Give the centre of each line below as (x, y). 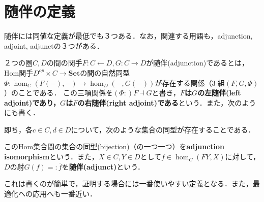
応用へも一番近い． (64, 193)
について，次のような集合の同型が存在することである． (163, 129)
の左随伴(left (219, 93)
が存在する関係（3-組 (190, 82)
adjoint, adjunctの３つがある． (54, 45)
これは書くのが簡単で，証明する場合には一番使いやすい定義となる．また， (128, 183)
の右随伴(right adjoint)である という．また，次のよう (167, 102)
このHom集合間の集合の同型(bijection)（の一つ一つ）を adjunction (114, 146)
